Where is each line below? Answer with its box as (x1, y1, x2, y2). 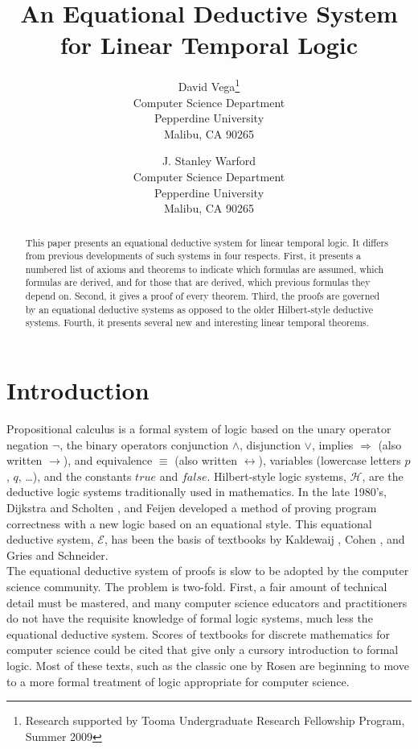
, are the (362, 467, 404, 484)
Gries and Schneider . (6, 546, 109, 563)
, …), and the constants (18, 467, 132, 484)
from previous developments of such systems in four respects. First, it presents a (25, 249, 362, 263)
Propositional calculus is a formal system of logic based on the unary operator (6, 420, 391, 437)
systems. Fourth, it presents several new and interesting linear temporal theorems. (25, 316, 369, 329)
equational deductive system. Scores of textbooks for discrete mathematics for (6, 625, 390, 642)
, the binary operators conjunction (59, 436, 228, 453)
